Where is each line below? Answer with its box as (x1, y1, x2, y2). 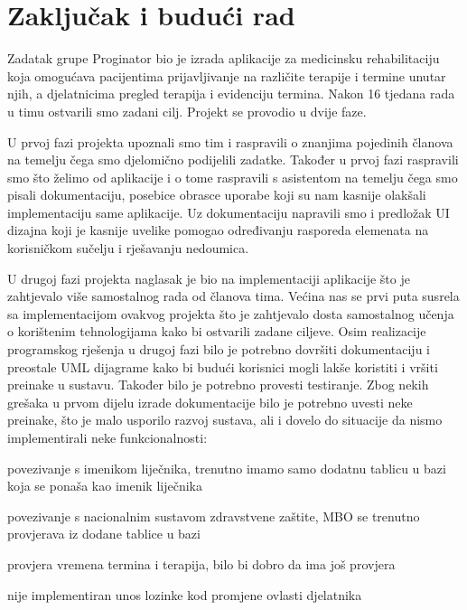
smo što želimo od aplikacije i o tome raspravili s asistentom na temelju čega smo (7, 167, 458, 186)
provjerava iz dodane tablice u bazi (7, 524, 201, 543)
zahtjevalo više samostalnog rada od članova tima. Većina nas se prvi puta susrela (7, 286, 460, 305)
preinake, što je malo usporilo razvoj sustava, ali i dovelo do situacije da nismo (7, 410, 443, 429)
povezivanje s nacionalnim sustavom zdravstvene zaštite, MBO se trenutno (7, 506, 420, 525)
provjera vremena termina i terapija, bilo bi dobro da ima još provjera (7, 554, 396, 573)
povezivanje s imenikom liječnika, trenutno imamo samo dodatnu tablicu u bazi (7, 458, 446, 477)
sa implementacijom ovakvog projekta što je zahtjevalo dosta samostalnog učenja (7, 304, 454, 323)
